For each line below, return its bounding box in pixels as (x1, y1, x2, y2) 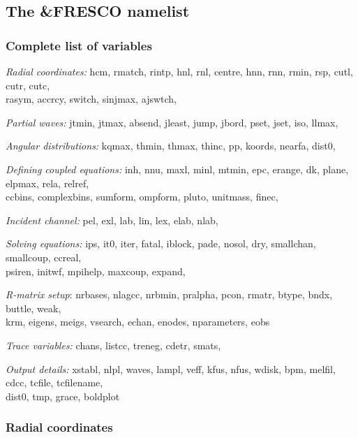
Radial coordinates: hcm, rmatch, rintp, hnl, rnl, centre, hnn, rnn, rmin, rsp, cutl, (6, 64, 353, 78)
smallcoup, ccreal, (6, 249, 82, 264)
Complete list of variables (6, 36, 152, 54)
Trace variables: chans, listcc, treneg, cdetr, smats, (6, 337, 221, 352)
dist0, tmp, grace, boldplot (6, 388, 120, 403)
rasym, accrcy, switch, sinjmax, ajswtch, (6, 92, 177, 106)
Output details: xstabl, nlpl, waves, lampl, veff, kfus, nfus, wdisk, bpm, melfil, (6, 361, 336, 376)
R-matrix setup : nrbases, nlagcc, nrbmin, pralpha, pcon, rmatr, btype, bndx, (6, 287, 333, 302)
